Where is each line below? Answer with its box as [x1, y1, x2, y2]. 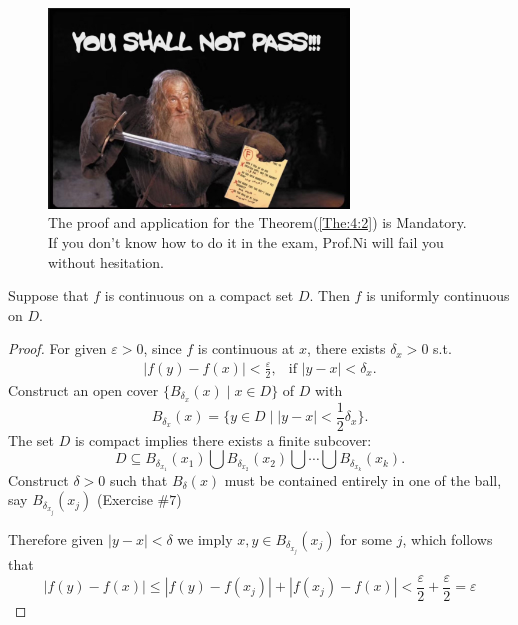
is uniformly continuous [366, 285, 510, 306]
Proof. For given [8, 338, 107, 359]
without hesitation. [48, 251, 164, 272]
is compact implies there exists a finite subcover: [74, 429, 372, 450]
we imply [177, 528, 233, 549]
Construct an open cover [8, 379, 159, 400]
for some [340, 528, 393, 549]
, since [143, 338, 182, 359]
